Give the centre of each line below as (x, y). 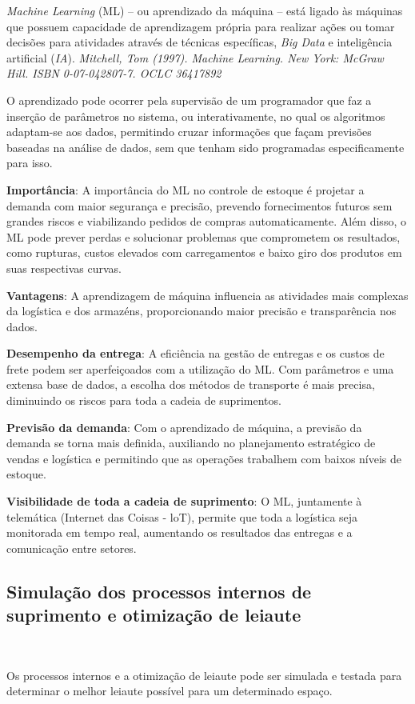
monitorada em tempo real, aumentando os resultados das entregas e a (180, 532)
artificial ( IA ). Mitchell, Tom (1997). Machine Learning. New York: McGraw (195, 57)
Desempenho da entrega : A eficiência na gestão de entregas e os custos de (196, 353)
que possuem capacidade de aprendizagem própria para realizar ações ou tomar (201, 26)
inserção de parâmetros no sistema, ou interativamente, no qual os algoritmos (196, 116)
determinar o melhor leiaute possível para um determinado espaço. (170, 691)
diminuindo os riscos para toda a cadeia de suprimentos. (144, 400)
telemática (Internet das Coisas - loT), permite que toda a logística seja (182, 516)
